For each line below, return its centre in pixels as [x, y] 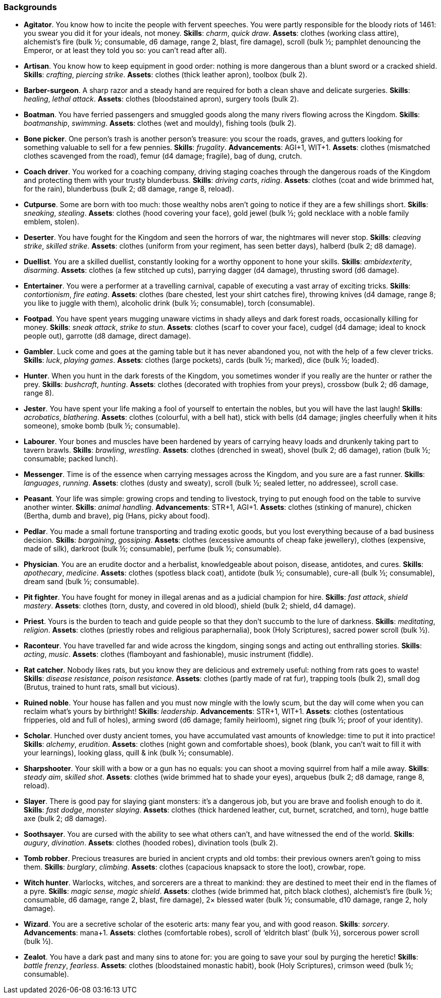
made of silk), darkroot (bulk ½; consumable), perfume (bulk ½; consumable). [153, 549]
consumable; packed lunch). [71, 459]
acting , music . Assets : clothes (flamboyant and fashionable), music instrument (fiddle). [169, 654]
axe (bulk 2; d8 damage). [65, 819]
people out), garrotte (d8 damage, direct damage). [107, 336]
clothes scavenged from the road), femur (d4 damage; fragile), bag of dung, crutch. [163, 156]
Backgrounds [30, 7]
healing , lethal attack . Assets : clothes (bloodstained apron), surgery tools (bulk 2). [161, 99]
